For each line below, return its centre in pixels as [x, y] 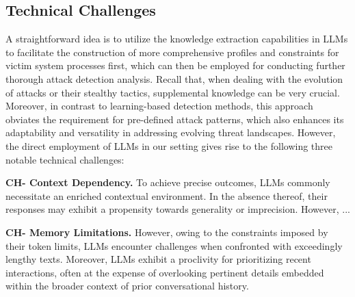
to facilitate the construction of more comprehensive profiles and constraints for [172, 52]
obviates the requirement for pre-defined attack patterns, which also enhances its [175, 119]
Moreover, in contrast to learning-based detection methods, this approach [159, 106]
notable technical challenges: [65, 159]
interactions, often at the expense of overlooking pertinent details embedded [165, 272]
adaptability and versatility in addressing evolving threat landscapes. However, [171, 132]
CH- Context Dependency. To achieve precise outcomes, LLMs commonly [168, 182]
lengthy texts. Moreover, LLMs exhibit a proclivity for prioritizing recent [158, 259]
